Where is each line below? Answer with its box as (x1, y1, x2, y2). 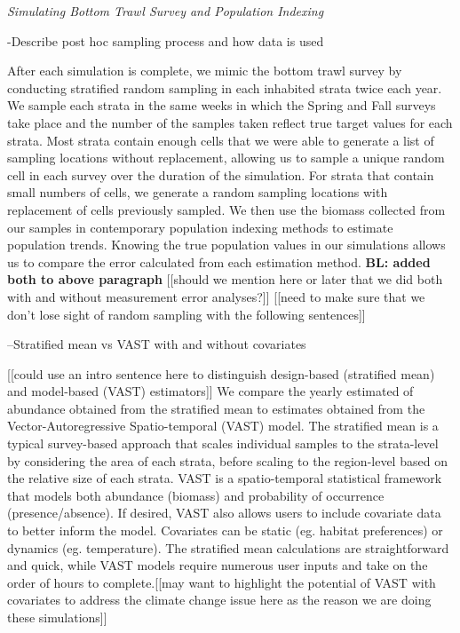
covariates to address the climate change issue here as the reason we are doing (7, 590, 432, 609)
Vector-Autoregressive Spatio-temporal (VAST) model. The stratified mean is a (7, 416, 439, 435)
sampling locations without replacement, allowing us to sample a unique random (7, 148, 445, 167)
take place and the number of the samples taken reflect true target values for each (7, 113, 453, 131)
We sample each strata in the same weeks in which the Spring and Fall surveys (7, 96, 436, 115)
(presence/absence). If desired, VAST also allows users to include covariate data (7, 503, 441, 522)
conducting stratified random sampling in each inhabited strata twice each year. (7, 78, 442, 97)
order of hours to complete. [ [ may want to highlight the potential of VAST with (7, 573, 436, 591)
